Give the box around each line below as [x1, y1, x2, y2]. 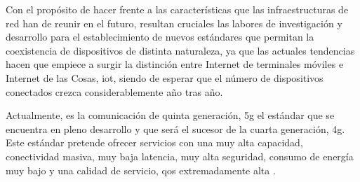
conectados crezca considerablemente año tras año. [6, 84, 223, 99]
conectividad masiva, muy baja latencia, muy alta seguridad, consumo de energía [6, 148, 354, 163]
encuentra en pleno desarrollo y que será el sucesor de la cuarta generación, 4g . [6, 121, 345, 136]
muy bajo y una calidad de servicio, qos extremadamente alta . [6, 162, 276, 177]
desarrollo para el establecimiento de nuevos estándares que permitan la [6, 29, 314, 44]
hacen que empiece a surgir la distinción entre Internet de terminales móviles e [6, 57, 344, 71]
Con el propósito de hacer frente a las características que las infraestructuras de [6, 2, 349, 16]
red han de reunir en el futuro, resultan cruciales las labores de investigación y [6, 15, 342, 30]
